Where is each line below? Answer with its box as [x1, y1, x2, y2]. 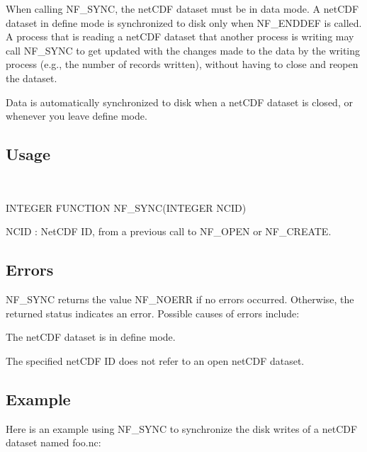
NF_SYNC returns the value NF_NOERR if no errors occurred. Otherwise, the [6, 291, 354, 306]
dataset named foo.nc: [6, 435, 101, 450]
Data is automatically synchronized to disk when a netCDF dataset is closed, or [6, 94, 353, 109]
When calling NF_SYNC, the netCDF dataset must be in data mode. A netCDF [6, 1, 359, 16]
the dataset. [6, 70, 57, 85]
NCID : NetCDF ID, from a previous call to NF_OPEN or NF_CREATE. [6, 224, 332, 239]
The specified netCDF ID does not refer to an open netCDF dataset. [6, 353, 305, 368]
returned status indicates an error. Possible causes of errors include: [6, 305, 300, 320]
